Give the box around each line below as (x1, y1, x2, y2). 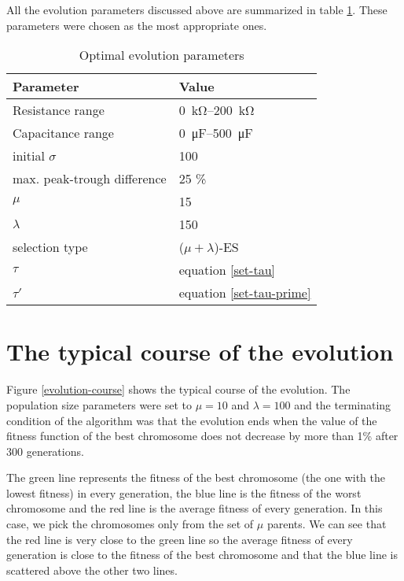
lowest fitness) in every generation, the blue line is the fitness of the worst (6, 484, 362, 501)
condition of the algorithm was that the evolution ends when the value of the (6, 412, 377, 428)
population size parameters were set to (6, 396, 192, 413)
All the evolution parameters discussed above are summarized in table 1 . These (6, 2, 387, 17)
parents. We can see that (266, 516, 387, 532)
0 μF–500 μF (178, 124, 253, 142)
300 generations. (6, 442, 84, 459)
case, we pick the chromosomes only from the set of (6, 516, 254, 532)
